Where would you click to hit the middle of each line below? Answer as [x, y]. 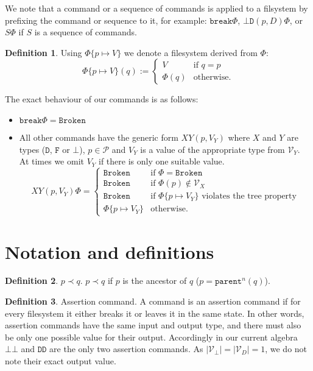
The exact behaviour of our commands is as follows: [102, 99]
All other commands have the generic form [99, 137]
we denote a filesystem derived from [191, 52]
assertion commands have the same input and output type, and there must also [153, 325]
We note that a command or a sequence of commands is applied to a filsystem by [156, 8]
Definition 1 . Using [44, 52]
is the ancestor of [155, 281]
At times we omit [52, 161]
